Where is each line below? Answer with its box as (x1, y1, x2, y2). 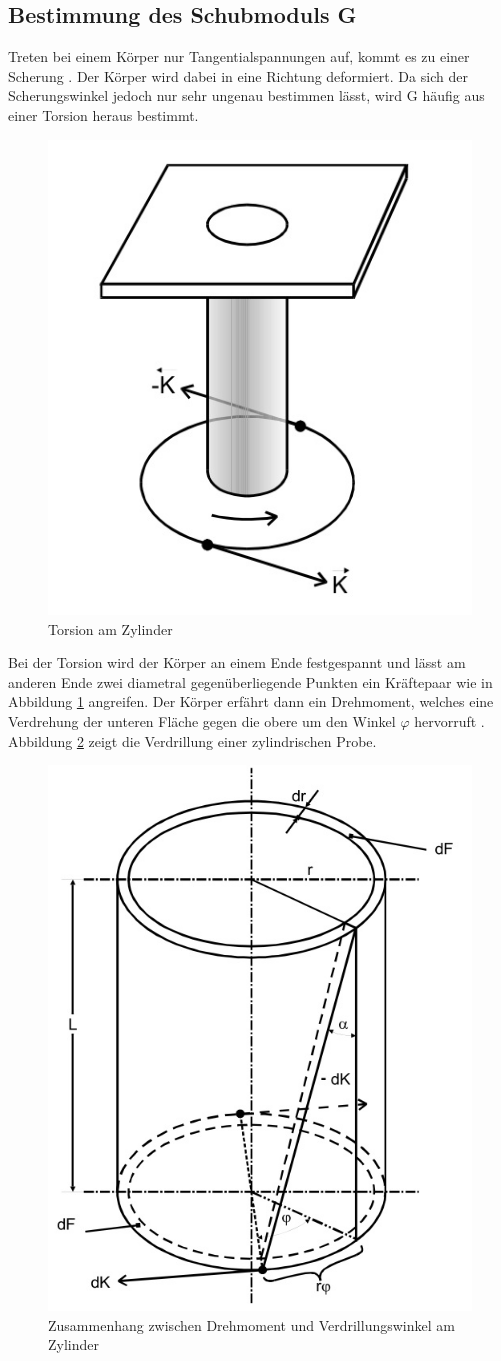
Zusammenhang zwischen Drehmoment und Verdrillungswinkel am (48, 1314, 455, 1335)
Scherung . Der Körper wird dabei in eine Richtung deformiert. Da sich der (8, 65, 468, 86)
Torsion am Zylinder (48, 618, 173, 639)
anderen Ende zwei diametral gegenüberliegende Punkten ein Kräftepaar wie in (8, 671, 493, 692)
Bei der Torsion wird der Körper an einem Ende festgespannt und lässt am (8, 652, 466, 673)
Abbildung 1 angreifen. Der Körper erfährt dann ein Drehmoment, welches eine (8, 691, 494, 712)
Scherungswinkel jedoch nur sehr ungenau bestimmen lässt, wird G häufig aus (8, 85, 485, 106)
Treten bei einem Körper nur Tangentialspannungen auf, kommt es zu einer (8, 46, 470, 67)
